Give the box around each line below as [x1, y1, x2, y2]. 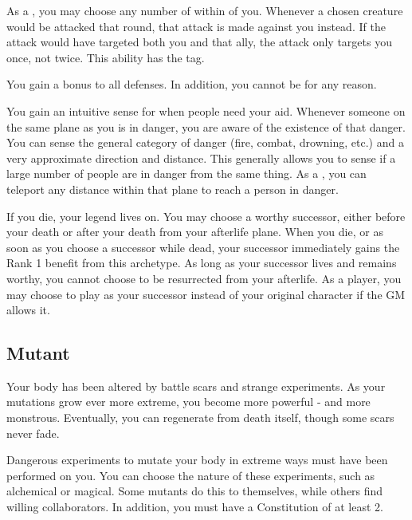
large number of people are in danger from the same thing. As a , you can [6, 165, 367, 182]
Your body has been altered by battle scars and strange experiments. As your [6, 377, 386, 394]
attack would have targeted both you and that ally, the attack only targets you [6, 33, 392, 50]
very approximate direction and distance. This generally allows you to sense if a [6, 149, 396, 166]
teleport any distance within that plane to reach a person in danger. [6, 180, 339, 197]
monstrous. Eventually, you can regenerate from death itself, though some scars [6, 409, 394, 426]
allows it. [6, 301, 50, 318]
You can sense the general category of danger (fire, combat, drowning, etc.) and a [6, 134, 404, 151]
